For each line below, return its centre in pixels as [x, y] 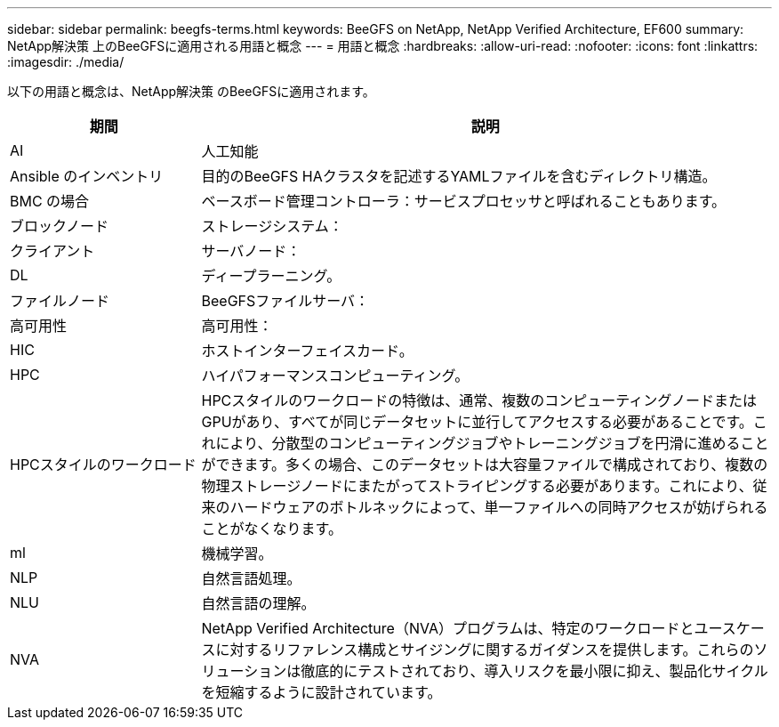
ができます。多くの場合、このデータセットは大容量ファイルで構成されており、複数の [485, 464]
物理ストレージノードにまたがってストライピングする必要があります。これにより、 [477, 486]
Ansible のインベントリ [87, 176]
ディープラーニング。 [271, 276]
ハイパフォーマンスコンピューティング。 [335, 376]
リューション [244, 671]
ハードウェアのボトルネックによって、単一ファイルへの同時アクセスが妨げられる [499, 507]
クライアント [52, 251]
